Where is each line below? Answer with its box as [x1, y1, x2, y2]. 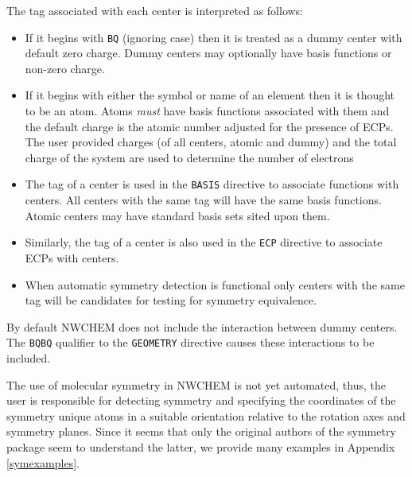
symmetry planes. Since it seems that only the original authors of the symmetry [6, 423, 396, 440]
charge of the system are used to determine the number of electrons [25, 149, 354, 165]
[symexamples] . [6, 454, 80, 471]
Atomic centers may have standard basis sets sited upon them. [25, 207, 330, 223]
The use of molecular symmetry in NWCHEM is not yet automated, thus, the [6, 376, 386, 393]
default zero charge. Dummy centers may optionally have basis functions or [25, 45, 392, 61]
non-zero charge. [25, 60, 105, 76]
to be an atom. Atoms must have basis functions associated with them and [25, 103, 390, 119]
